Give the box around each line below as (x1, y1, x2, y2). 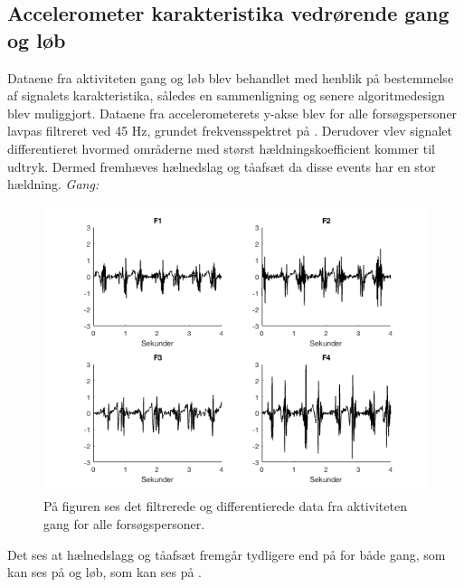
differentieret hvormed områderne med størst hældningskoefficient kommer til (7, 138, 435, 157)
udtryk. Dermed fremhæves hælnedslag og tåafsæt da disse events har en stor (7, 156, 436, 175)
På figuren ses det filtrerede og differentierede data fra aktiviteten (43, 497, 407, 516)
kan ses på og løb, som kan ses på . (7, 563, 203, 582)
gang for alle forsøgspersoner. (43, 514, 205, 533)
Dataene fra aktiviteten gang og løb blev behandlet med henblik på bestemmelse (7, 68, 454, 87)
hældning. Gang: (7, 175, 99, 194)
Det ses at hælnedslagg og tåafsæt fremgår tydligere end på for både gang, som (7, 544, 446, 563)
